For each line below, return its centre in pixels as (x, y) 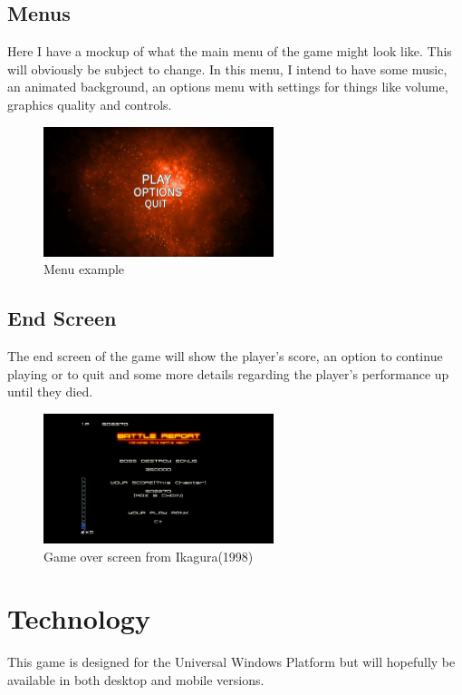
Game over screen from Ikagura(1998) (149, 556)
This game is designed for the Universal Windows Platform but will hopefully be (231, 662)
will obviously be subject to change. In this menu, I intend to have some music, (227, 69)
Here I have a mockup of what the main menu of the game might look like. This (230, 51)
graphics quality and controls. (90, 104)
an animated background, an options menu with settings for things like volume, (228, 87)
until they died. (50, 392)
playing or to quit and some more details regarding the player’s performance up (228, 373)
